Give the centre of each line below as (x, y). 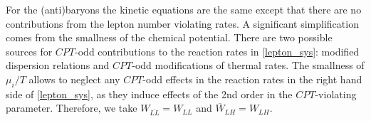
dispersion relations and (58, 65)
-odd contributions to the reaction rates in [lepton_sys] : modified (217, 51)
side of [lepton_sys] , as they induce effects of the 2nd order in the (149, 94)
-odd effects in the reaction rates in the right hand (252, 79)
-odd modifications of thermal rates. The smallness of (248, 65)
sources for (29, 51)
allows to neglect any (74, 79)
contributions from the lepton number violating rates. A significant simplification (182, 23)
